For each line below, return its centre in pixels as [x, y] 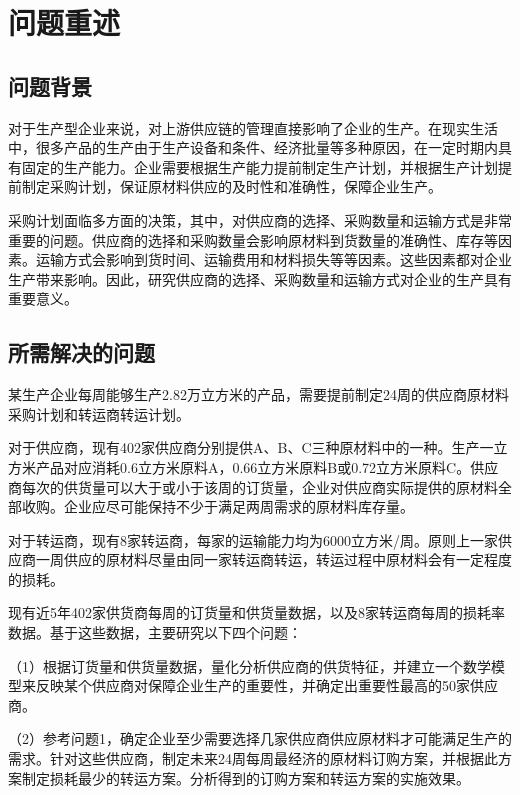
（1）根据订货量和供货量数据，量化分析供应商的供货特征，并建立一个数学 [249, 665]
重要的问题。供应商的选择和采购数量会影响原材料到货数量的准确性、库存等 [253, 239]
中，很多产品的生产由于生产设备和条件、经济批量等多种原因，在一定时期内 [253, 147]
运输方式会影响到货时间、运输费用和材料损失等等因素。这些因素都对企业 [273, 259]
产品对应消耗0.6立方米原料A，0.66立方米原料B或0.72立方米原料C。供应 [267, 466]
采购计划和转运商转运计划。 [99, 413]
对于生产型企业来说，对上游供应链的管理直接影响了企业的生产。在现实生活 [253, 127]
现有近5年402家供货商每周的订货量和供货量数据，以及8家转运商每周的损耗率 [256, 612]
